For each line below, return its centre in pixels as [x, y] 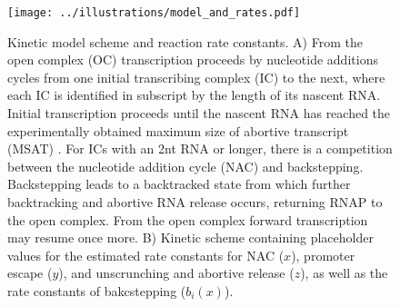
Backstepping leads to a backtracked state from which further [179, 184]
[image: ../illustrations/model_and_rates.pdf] [154, 13]
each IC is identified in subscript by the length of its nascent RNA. [194, 95]
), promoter [323, 255]
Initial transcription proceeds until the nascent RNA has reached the [199, 113]
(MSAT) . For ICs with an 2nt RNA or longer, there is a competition [200, 149]
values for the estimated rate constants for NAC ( [146, 255]
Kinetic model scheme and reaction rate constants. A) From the [185, 41]
